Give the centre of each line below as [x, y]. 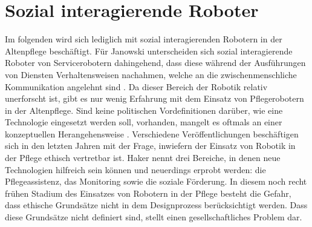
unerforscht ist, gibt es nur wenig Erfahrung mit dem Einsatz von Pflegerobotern [154, 98]
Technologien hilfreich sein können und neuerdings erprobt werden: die [135, 169]
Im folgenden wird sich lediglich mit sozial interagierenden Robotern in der [144, 39]
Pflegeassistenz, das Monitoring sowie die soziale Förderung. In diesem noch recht [156, 181]
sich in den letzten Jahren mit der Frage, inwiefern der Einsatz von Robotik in [150, 146]
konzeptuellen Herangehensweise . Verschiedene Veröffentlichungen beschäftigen [152, 133]
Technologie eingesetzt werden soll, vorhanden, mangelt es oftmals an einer [144, 122]
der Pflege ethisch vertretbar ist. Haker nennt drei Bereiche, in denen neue [143, 158]
